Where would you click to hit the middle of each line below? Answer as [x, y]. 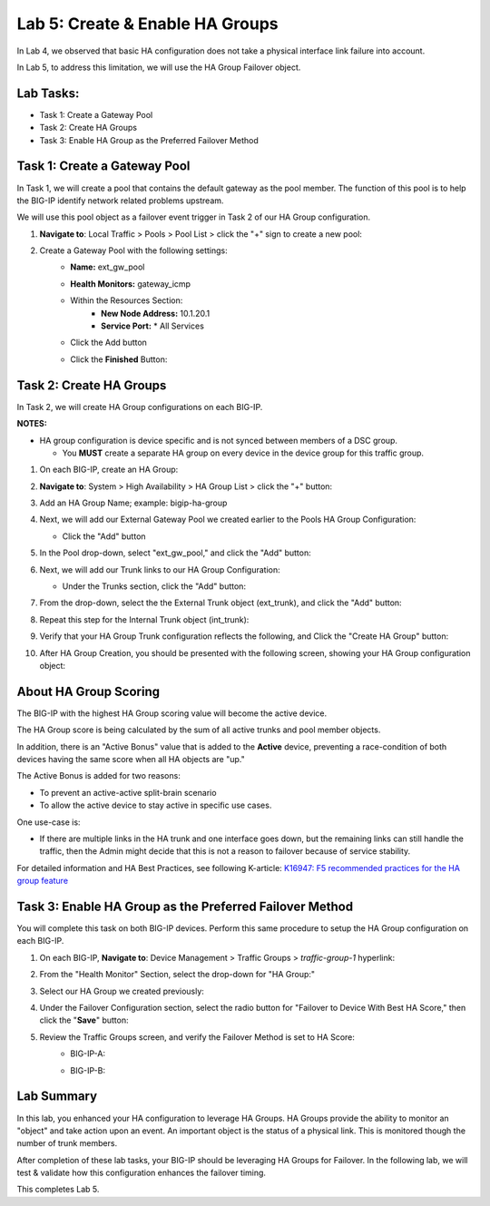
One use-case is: [49, 822]
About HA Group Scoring [88, 691]
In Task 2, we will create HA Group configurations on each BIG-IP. [140, 407]
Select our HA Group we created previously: [122, 991]
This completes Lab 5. [58, 1190]
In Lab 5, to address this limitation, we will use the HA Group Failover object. [159, 67]
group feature [42, 881]
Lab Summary [57, 1097]
